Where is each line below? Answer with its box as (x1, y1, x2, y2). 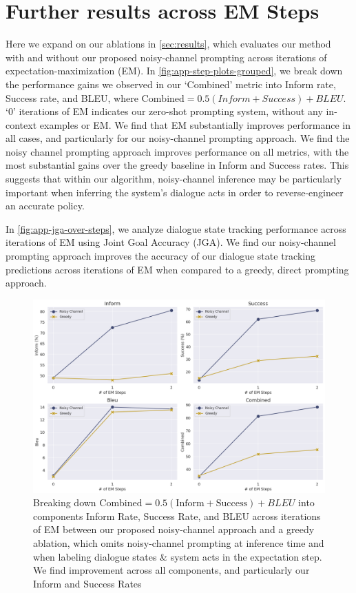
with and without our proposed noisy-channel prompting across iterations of (6, 50, 327, 64)
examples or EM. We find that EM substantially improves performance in (39, 117, 350, 132)
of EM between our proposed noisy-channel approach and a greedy (33, 522, 315, 537)
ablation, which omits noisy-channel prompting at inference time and (33, 535, 324, 550)
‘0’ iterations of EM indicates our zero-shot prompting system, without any (6, 104, 323, 118)
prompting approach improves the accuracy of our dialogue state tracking (6, 249, 315, 263)
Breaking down (33, 495, 96, 510)
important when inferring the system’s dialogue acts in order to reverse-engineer (6, 185, 344, 199)
